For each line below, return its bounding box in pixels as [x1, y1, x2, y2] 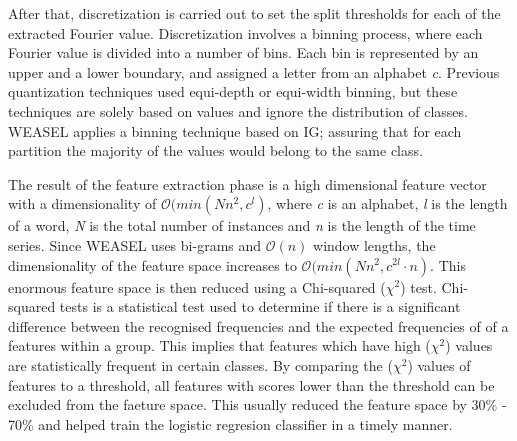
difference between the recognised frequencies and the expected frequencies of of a [8, 315, 509, 336]
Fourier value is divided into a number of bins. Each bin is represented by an [8, 42, 479, 63]
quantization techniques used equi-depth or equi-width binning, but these [8, 81, 458, 102]
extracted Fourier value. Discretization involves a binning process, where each [8, 22, 483, 43]
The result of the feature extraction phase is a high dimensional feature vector [8, 173, 487, 194]
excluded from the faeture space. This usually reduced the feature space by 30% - [8, 394, 507, 415]
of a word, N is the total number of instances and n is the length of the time [8, 215, 476, 236]
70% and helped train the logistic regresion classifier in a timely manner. [8, 413, 453, 434]
